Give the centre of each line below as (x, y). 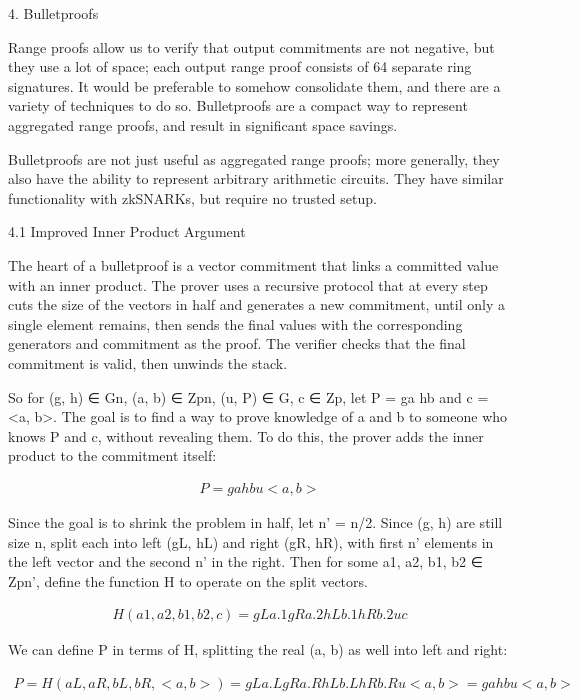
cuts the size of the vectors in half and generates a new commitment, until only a (256, 304)
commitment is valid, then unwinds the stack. (148, 362)
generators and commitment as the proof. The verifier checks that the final (237, 343)
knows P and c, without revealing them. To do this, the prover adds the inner (246, 435)
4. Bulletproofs (53, 13)
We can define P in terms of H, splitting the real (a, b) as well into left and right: (258, 649)
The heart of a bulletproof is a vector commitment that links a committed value (253, 264)
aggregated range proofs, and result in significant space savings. (203, 124)
